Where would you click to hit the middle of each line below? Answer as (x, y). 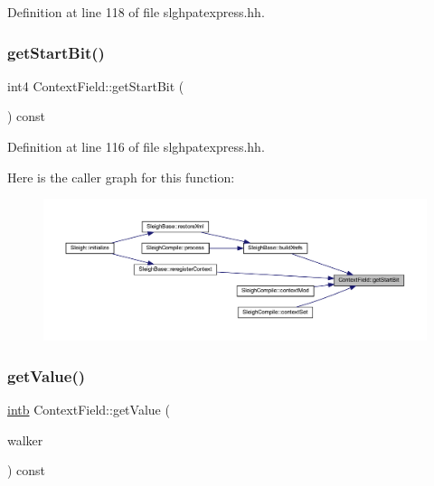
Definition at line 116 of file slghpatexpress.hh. (136, 146)
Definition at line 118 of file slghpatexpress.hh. (136, 12)
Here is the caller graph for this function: (121, 177)
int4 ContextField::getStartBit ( (96, 85)
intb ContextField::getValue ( (89, 409)
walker (25, 439)
